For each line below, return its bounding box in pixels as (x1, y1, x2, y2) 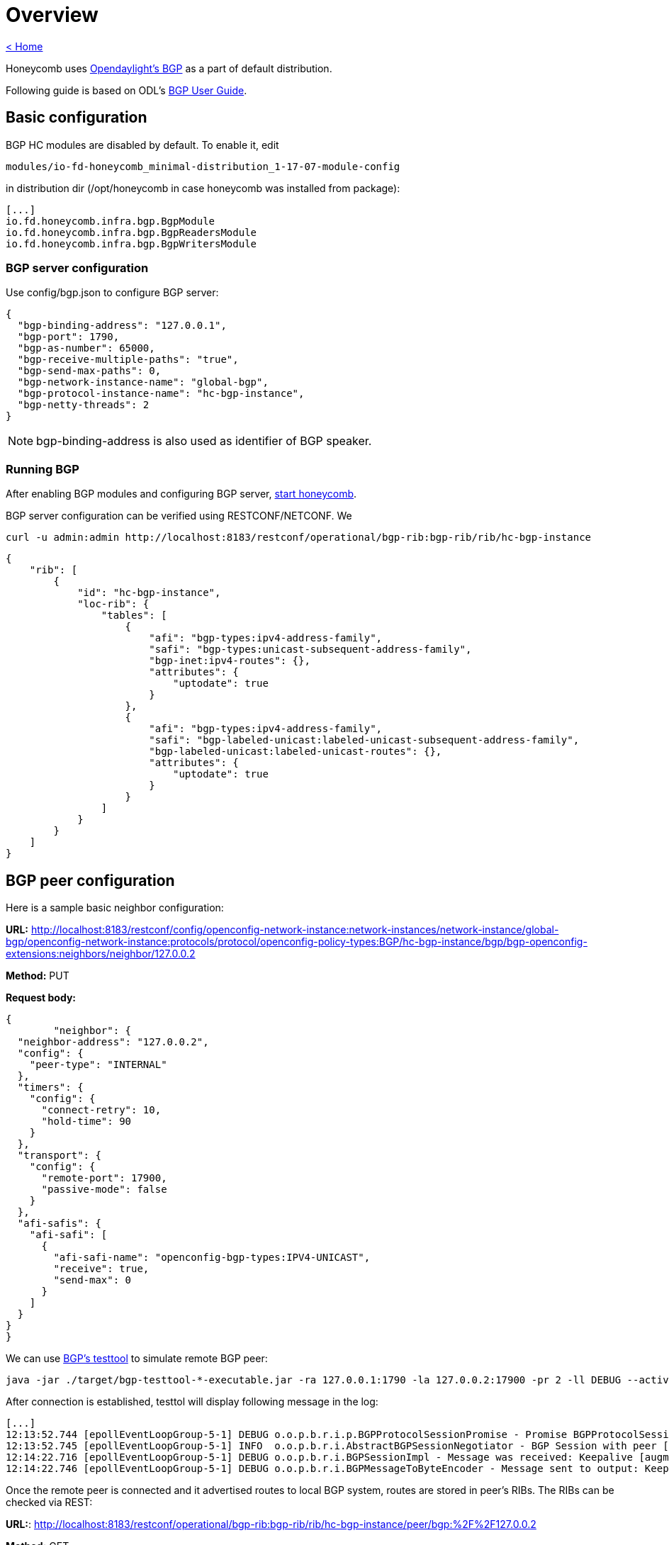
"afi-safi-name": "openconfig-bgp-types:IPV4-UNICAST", (53, 1251, 371, 1263)
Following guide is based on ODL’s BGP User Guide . (6, 84, 247, 96)
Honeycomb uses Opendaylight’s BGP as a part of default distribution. (6, 62, 332, 74)
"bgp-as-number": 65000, (17, 342, 155, 354)
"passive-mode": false (41, 1183, 167, 1195)
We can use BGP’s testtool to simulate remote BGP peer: (6, 1352, 268, 1364)
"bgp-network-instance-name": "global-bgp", (17, 376, 269, 388)
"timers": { (17, 1081, 84, 1093)
